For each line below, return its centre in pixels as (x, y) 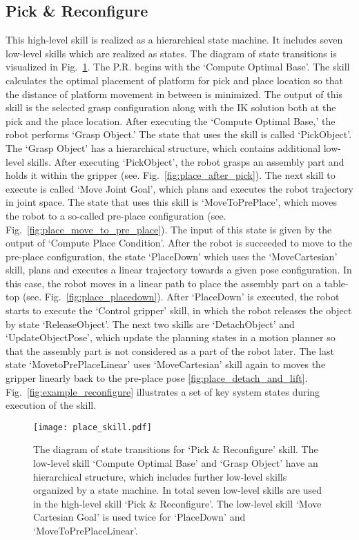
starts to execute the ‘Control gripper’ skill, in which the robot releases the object (179, 310)
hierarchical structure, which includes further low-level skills (160, 476)
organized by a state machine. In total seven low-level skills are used (178, 490)
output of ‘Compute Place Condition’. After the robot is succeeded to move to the (179, 243)
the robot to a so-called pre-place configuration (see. (116, 215)
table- (336, 283)
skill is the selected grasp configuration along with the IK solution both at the (171, 107)
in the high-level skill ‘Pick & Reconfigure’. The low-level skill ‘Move (177, 503)
